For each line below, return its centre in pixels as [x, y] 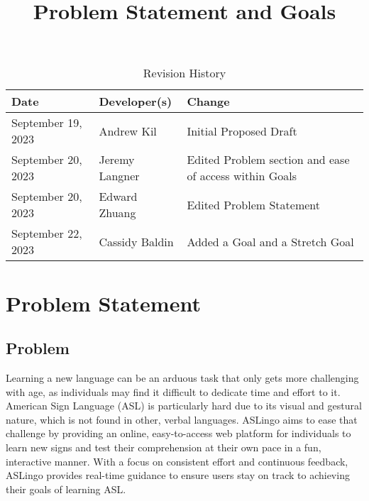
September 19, [47, 123]
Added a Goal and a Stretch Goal [270, 241]
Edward [118, 197]
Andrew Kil [128, 131]
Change [208, 101]
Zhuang [117, 213]
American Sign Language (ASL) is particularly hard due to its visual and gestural [184, 406]
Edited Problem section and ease [268, 160]
